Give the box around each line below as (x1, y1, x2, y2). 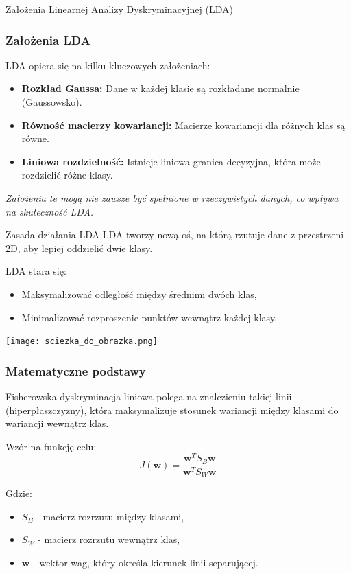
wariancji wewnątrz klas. (5, 416, 109, 430)
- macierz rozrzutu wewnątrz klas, (38, 532, 180, 547)
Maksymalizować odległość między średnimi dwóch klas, (21, 286, 257, 301)
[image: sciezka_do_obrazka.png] (5, 336, 158, 347)
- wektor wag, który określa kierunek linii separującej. (33, 555, 258, 569)
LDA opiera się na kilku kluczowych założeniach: (5, 58, 210, 72)
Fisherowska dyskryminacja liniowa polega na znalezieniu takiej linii (5, 389, 292, 403)
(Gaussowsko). (21, 95, 82, 108)
